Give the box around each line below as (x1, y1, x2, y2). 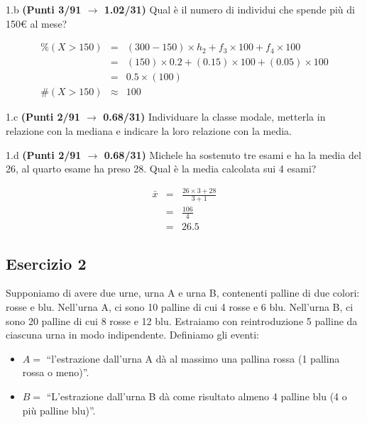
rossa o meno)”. (22, 365, 89, 380)
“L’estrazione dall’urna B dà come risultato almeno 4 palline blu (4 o (46, 389, 347, 404)
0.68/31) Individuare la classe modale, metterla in (103, 109, 326, 124)
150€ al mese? (6, 16, 67, 31)
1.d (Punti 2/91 (6, 147, 82, 162)
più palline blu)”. (22, 402, 96, 417)
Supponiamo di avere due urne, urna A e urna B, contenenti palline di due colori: (6, 285, 360, 300)
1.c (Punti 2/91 (6, 109, 80, 124)
